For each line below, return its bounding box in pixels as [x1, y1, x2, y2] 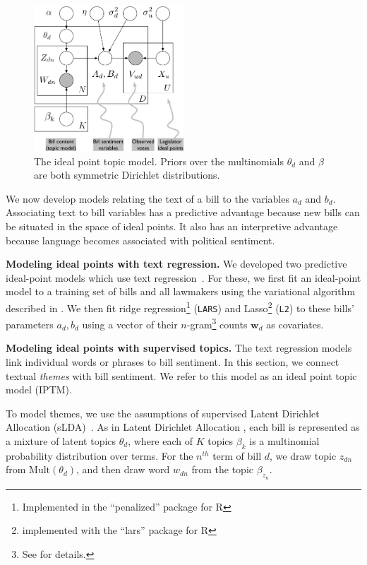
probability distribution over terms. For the [6, 448, 193, 463]
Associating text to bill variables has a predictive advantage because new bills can [6, 205, 360, 220]
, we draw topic [269, 448, 337, 463]
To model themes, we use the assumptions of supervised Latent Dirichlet [6, 405, 320, 420]
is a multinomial [249, 434, 320, 448]
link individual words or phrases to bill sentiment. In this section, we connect [6, 355, 339, 369]
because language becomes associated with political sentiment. [6, 232, 275, 247]
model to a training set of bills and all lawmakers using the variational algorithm [6, 284, 356, 299]
